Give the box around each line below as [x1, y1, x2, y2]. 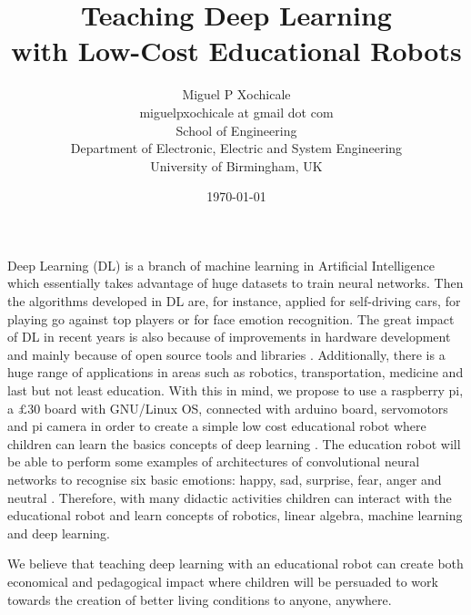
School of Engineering [175, 120, 297, 139]
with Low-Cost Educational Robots [11, 32, 462, 69]
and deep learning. [7, 523, 110, 542]
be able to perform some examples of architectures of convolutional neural [7, 452, 420, 471]
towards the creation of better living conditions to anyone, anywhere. [7, 589, 392, 609]
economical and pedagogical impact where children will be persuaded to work [7, 571, 438, 590]
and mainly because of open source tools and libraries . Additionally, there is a [7, 344, 446, 364]
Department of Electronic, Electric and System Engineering [70, 138, 403, 158]
